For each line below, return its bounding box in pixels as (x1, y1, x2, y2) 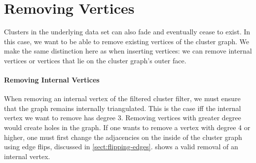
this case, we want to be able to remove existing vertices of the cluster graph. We (4, 36, 250, 46)
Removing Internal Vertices (4, 75, 100, 85)
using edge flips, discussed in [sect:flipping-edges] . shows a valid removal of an (4, 141, 238, 152)
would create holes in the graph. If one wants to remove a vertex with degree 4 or (4, 122, 251, 133)
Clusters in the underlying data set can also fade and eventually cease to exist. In (4, 27, 251, 37)
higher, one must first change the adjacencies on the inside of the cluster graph (4, 132, 242, 142)
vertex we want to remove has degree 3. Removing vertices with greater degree (4, 112, 241, 123)
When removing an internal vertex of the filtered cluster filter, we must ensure (4, 93, 241, 104)
